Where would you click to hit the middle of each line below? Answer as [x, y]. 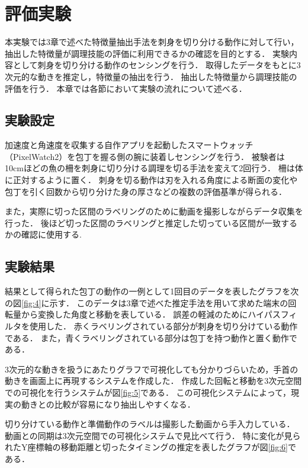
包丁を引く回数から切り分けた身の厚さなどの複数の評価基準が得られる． [146, 191]
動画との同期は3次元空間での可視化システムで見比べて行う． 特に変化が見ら [153, 435]
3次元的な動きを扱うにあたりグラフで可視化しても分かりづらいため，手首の [152, 369]
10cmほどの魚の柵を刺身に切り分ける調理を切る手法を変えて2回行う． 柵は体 [154, 168]
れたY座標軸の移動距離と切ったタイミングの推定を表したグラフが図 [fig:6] [146, 447]
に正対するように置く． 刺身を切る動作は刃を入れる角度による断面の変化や [151, 180]
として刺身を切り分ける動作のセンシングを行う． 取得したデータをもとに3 [157, 65]
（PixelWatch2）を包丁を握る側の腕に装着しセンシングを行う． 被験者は [145, 156]
